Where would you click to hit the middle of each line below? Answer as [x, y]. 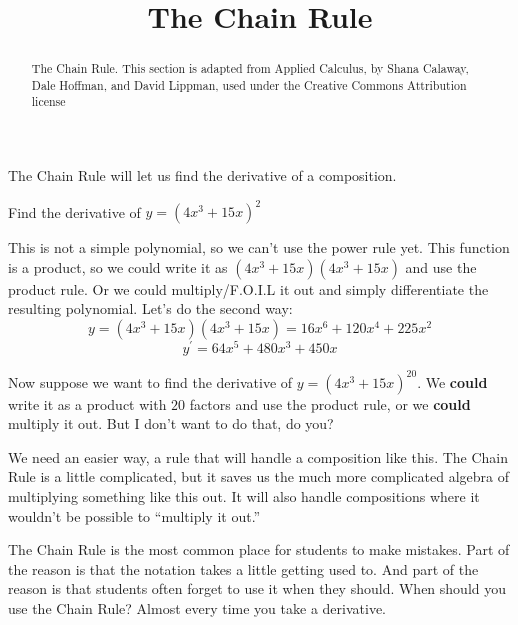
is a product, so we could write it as [118, 266]
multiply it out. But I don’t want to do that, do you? [171, 423]
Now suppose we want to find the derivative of [150, 381]
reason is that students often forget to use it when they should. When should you [257, 588]
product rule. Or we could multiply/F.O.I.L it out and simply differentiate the [248, 288]
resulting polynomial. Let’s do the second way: [150, 308]
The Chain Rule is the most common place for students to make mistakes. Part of [259, 549]
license [48, 101]
